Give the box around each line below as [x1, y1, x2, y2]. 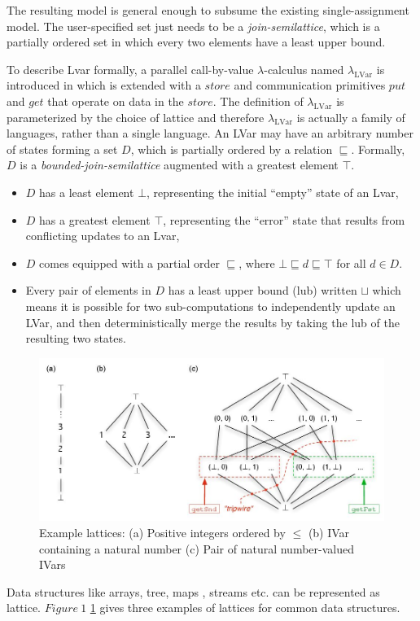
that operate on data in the [47, 92, 184, 109]
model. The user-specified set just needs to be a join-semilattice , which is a [7, 17, 380, 34]
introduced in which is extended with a [7, 77, 201, 94]
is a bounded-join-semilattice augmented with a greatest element [20, 156, 339, 173]
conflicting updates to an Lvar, [25, 227, 180, 244]
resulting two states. [25, 330, 126, 347]
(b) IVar [308, 523, 350, 540]
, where [238, 254, 275, 271]
